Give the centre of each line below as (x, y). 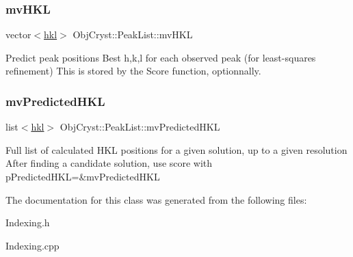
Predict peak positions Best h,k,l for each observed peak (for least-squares (161, 57)
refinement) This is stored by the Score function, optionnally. (133, 71)
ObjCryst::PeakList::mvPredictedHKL (140, 127)
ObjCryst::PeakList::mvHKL (133, 35)
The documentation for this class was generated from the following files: (156, 199)
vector (18, 35)
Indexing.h (28, 222)
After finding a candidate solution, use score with (109, 163)
